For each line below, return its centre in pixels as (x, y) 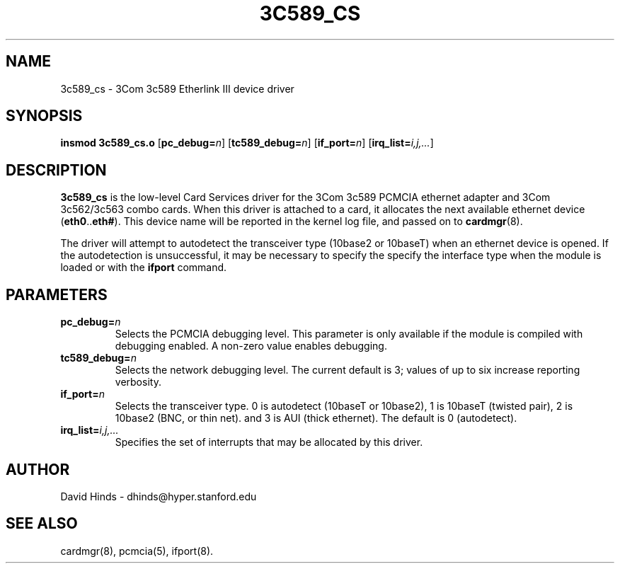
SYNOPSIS (44, 116)
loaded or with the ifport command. (144, 268)
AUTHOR (38, 469)
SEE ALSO (42, 524)
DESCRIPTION (56, 170)
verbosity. (138, 382)
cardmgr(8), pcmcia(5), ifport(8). (137, 551)
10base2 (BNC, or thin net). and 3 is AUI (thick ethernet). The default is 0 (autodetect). (316, 418)
